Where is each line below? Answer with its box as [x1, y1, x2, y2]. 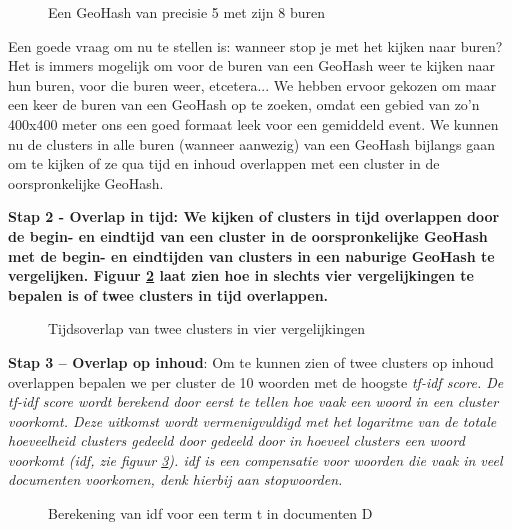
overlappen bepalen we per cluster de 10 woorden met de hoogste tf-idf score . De [8, 371, 504, 392]
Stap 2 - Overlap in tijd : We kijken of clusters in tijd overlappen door [8, 206, 500, 227]
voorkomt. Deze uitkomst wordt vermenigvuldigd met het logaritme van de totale [8, 410, 497, 431]
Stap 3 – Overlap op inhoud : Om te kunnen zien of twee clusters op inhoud [8, 351, 494, 372]
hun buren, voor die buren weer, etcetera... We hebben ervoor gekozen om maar [8, 74, 497, 95]
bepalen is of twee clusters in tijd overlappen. [8, 284, 329, 305]
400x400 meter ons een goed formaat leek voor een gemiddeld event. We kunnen [8, 113, 499, 134]
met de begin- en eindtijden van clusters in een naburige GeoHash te [8, 245, 495, 266]
